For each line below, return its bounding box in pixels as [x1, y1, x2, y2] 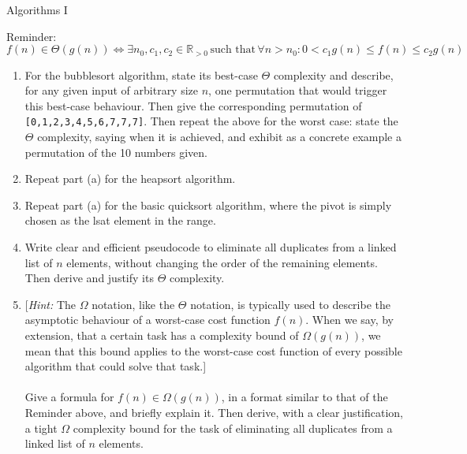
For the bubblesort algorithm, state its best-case [24, 66, 258, 83]
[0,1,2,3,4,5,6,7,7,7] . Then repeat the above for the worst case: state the [24, 113, 398, 129]
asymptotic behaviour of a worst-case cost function [24, 311, 271, 328]
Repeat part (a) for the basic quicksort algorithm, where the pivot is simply [24, 196, 392, 213]
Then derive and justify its [24, 270, 154, 286]
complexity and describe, [273, 66, 394, 83]
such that [210, 44, 256, 56]
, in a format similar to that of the [221, 389, 388, 405]
